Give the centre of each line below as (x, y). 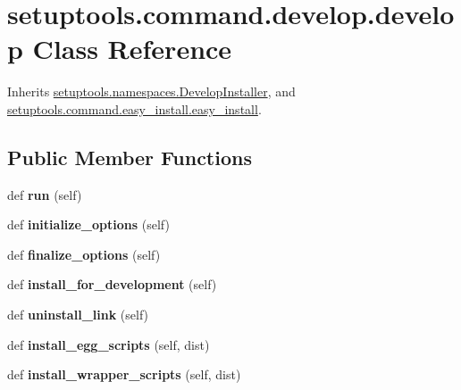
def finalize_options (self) (84, 254)
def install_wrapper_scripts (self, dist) (124, 374)
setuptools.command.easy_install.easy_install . (134, 108)
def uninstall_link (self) (78, 315)
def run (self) (45, 194)
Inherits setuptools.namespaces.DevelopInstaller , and (151, 91)
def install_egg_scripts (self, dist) (109, 344)
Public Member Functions (130, 157)
